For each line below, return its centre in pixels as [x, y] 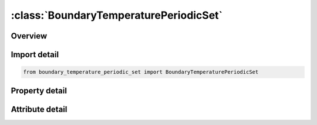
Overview [29, 36]
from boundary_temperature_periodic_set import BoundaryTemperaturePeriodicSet [141, 72]
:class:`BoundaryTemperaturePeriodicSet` [117, 15]
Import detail [35, 55]
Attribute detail [39, 109]
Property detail [39, 91]
